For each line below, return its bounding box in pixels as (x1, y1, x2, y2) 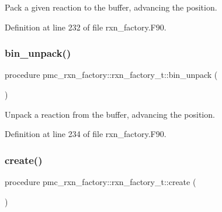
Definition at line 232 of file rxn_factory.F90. (5, 20, 166, 33)
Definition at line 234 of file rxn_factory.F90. (5, 128, 166, 140)
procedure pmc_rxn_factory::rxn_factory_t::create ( (5, 176, 196, 187)
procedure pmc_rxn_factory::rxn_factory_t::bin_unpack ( (5, 69, 218, 81)
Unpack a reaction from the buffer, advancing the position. (5, 108, 215, 120)
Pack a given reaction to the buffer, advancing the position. (5, 1, 217, 13)
